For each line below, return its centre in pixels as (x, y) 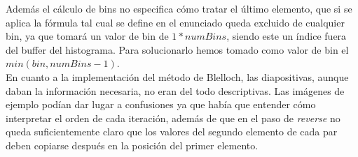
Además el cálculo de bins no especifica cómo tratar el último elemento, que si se (179, 8)
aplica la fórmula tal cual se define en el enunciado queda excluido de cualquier (175, 22)
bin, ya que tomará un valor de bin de (87, 36)
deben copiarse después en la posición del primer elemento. (132, 145)
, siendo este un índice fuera (287, 36)
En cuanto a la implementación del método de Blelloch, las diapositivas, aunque (177, 76)
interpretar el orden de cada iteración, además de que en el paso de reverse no (173, 118)
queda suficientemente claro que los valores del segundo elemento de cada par (172, 132)
